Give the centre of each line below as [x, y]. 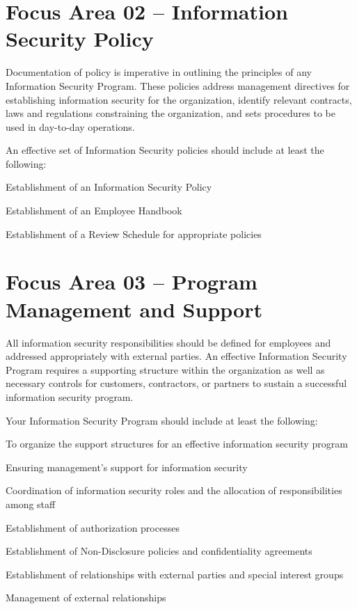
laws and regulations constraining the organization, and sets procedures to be [170, 113]
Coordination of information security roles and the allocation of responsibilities [174, 490]
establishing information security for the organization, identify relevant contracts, [179, 99]
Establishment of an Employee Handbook [94, 211]
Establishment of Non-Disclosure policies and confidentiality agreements [159, 551]
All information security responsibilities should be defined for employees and [168, 342]
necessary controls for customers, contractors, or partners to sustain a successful [176, 383]
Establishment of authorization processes [93, 527]
